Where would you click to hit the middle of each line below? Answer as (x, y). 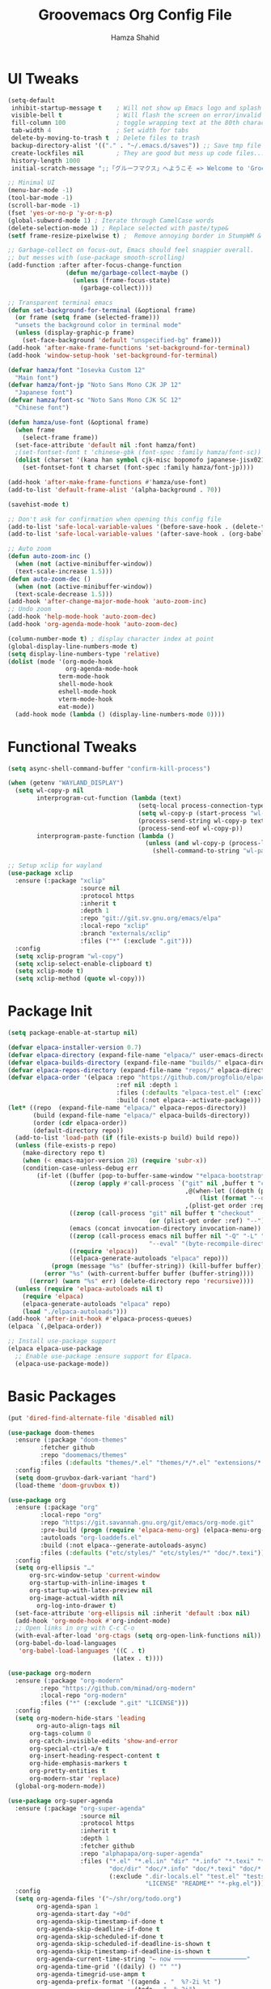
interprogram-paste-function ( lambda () (106, 836)
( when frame (35, 430)
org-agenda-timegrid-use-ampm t (91, 1974)
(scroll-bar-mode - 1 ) (44, 206)
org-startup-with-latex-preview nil (91, 1591)
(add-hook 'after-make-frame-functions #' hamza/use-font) (107, 483)
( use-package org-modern (49, 1673)
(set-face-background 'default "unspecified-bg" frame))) (122, 341)
